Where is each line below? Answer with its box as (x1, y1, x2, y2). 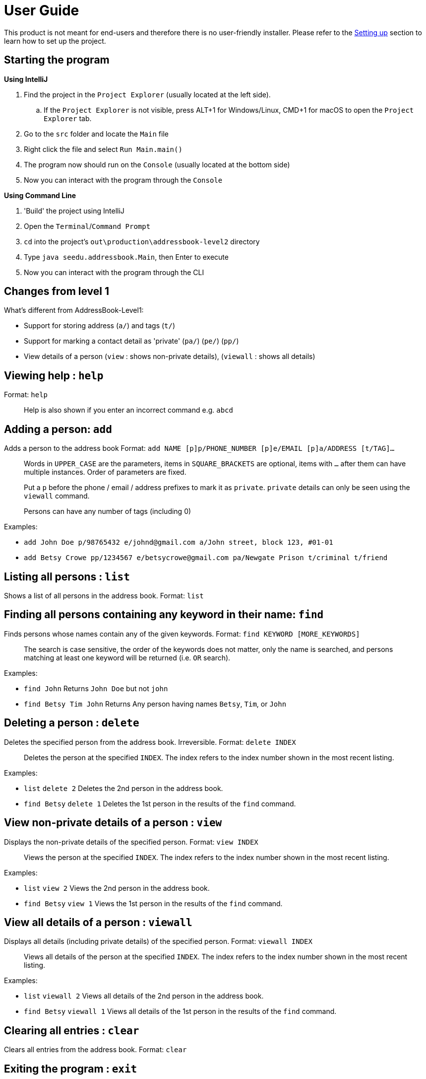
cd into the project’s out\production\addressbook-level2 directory (24, 237, 260, 246)
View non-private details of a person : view (4, 816, 222, 829)
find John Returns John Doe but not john (24, 684, 168, 693)
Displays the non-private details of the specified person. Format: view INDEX (4, 837, 258, 846)
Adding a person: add (4, 423, 112, 435)
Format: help (4, 390, 48, 399)
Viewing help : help (4, 369, 104, 382)
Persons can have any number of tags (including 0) (24, 507, 191, 516)
